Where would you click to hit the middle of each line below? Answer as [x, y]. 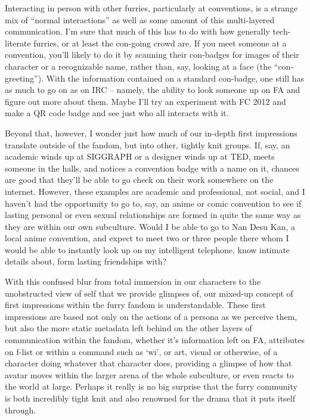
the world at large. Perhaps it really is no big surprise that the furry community [151, 386]
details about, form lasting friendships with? [86, 261]
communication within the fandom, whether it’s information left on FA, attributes [155, 340]
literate [18, 43]
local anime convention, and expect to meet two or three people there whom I [147, 238]
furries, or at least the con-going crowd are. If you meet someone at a [160, 43]
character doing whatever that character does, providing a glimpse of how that [148, 363]
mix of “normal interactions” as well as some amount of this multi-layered [140, 19]
